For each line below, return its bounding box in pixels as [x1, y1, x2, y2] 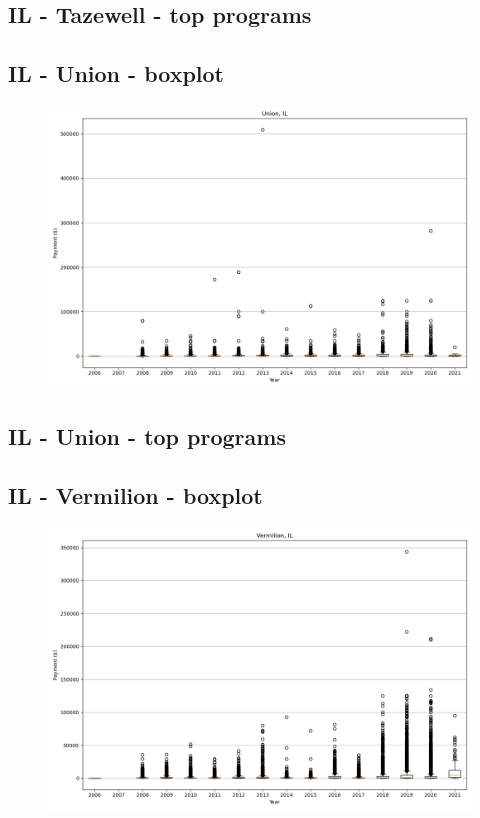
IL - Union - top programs [8, 421, 286, 452]
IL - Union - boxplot [8, 58, 224, 89]
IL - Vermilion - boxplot [8, 480, 263, 511]
